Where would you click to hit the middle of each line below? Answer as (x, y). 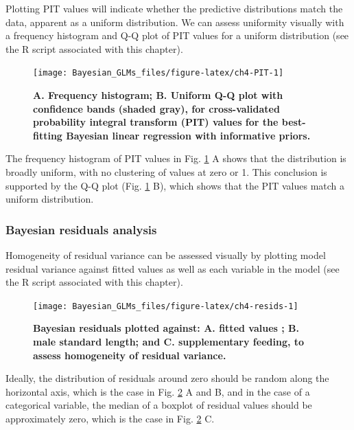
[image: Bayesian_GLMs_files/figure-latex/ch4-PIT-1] (158, 73)
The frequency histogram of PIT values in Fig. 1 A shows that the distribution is (176, 158)
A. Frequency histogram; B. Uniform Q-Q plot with (158, 95)
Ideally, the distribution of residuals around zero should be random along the (167, 378)
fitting (48, 135)
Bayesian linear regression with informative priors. (188, 135)
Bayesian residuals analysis (81, 229)
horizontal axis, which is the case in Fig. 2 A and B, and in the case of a (158, 391)
